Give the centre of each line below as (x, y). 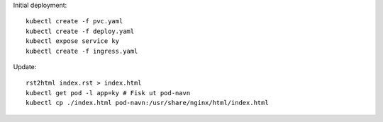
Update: (25, 66)
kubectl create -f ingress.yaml (82, 51)
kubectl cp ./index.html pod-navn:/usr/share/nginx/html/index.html (147, 103)
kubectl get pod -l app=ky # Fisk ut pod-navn (108, 93)
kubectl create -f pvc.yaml (74, 22)
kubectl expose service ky (73, 41)
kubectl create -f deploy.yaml (80, 31)
